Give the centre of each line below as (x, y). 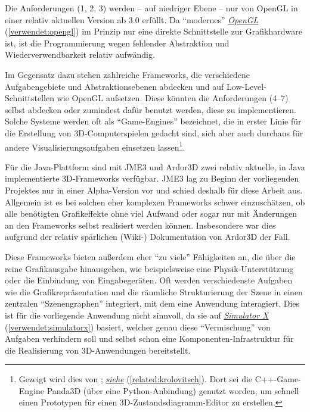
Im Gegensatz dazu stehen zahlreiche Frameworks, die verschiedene (127, 74)
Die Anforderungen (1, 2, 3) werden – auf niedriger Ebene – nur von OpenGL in (151, 8)
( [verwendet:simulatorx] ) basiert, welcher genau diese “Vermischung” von (138, 327)
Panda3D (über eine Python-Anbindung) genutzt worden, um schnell (173, 390)
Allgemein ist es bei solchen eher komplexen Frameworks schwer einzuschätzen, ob (155, 202)
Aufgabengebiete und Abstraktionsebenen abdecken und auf (114, 86)
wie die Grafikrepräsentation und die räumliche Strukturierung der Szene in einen (154, 291)
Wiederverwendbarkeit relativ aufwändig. (80, 54)
